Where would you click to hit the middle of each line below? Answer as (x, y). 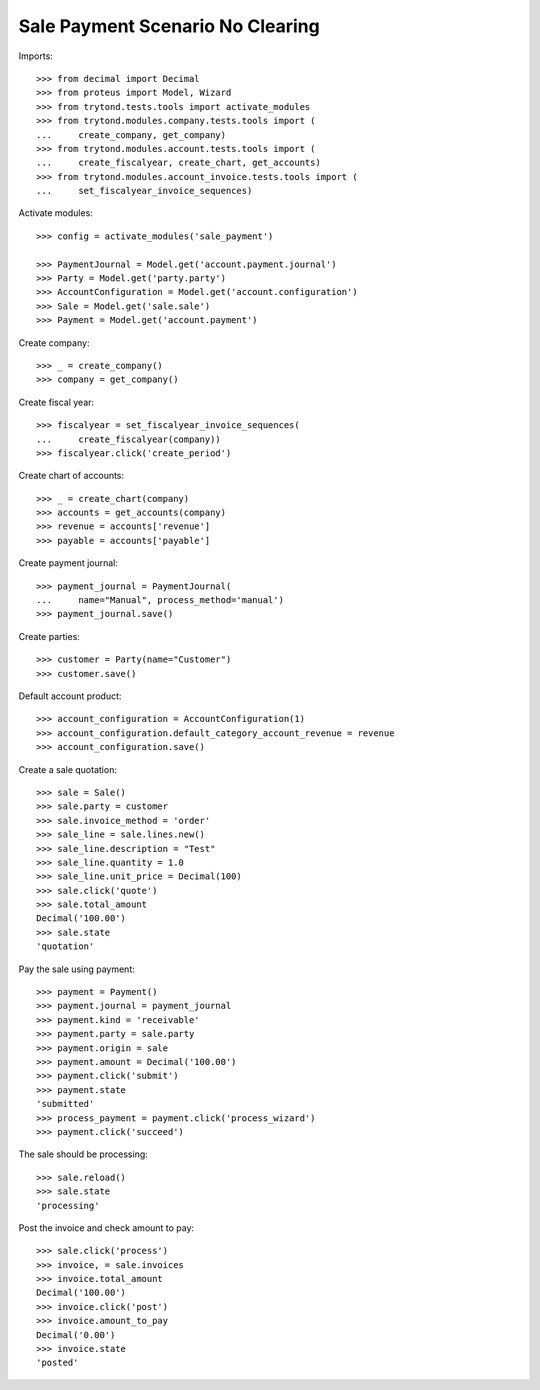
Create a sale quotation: (67, 769)
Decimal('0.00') (76, 1334)
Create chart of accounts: (71, 476)
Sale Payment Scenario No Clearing (169, 26)
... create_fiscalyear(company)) (129, 439)
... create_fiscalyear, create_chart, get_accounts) (179, 163)
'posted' (57, 1363)
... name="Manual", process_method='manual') (160, 600)
